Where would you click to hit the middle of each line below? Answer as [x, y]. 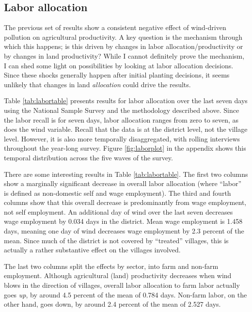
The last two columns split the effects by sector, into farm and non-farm [111, 266]
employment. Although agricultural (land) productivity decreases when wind [118, 275]
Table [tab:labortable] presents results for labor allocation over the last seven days [126, 101]
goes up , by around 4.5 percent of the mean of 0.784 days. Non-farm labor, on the [126, 294]
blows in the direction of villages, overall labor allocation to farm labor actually [122, 285]
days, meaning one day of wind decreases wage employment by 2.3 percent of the [124, 231]
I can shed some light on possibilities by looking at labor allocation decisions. [119, 65]
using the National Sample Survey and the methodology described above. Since [122, 110]
